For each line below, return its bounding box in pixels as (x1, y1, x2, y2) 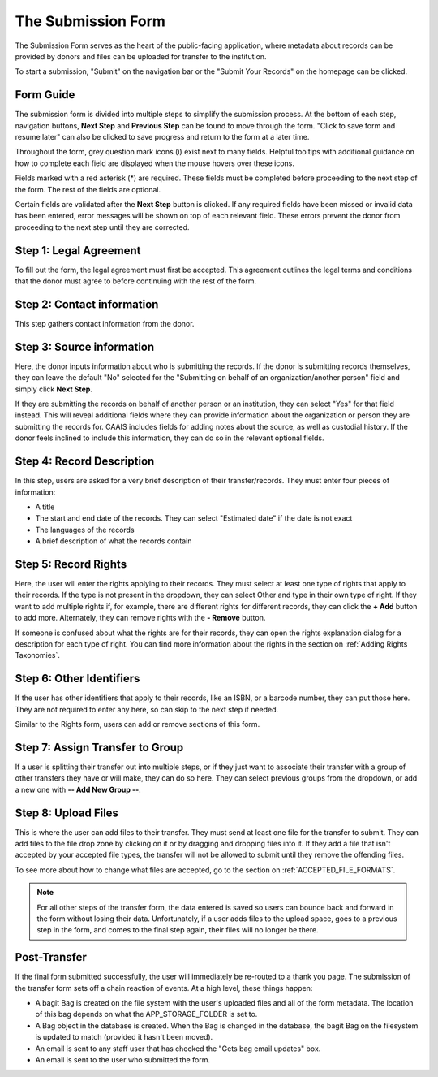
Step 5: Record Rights (15, 557, 127, 571)
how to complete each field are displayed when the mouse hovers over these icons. (15, 158, 295, 168)
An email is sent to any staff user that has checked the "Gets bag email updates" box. (35, 1044, 321, 1053)
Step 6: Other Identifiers (15, 672, 140, 686)
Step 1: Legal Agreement (15, 244, 141, 257)
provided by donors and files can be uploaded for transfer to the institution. (15, 51, 267, 61)
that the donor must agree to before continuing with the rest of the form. (15, 276, 257, 286)
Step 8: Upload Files (15, 806, 119, 820)
